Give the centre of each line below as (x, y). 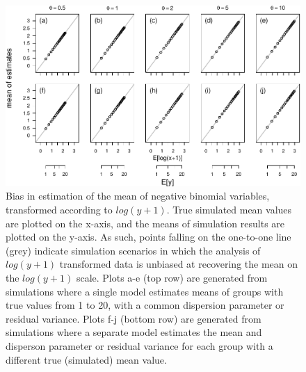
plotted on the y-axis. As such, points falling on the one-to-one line (148, 237)
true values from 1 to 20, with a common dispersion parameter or (145, 305)
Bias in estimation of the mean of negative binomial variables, (138, 196)
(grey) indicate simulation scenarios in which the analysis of (133, 250)
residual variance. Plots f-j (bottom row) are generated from (134, 318)
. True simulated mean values (229, 209)
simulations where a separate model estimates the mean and (134, 332)
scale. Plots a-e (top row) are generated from (172, 277)
